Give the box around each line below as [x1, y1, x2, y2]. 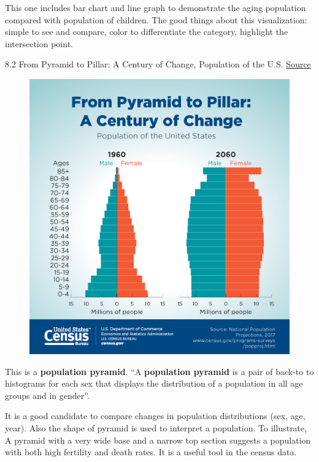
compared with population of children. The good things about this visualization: [5, 13, 307, 26]
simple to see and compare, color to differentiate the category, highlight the [5, 25, 288, 38]
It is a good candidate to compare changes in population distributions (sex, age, [5, 409, 306, 422]
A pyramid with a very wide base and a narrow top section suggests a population [5, 433, 311, 446]
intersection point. [5, 37, 73, 50]
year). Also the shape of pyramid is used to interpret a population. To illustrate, [5, 421, 307, 434]
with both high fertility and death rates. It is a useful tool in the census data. [5, 445, 297, 458]
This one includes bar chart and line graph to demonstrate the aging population [5, 1, 306, 13]
